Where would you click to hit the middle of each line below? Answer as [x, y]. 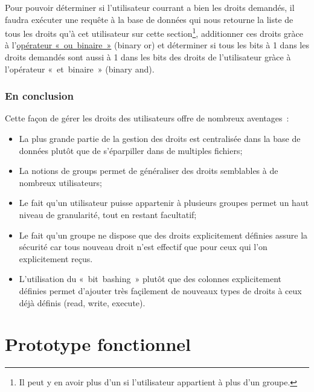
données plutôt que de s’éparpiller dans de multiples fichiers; [131, 150]
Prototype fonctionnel [98, 344]
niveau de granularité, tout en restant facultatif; [108, 214]
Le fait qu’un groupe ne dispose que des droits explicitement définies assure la [163, 235]
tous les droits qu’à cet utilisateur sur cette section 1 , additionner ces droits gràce [154, 32]
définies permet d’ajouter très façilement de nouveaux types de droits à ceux [160, 290]
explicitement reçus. [56, 258]
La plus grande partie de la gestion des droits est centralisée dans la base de [160, 139]
